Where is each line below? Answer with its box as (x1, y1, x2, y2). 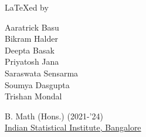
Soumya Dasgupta (5, 78, 70, 91)
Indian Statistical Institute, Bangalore (5, 121, 141, 133)
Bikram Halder (5, 32, 58, 45)
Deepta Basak (5, 44, 55, 56)
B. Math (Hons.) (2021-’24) (5, 109, 103, 122)
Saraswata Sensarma (5, 66, 79, 79)
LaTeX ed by (5, 1, 49, 13)
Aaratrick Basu (5, 21, 59, 33)
